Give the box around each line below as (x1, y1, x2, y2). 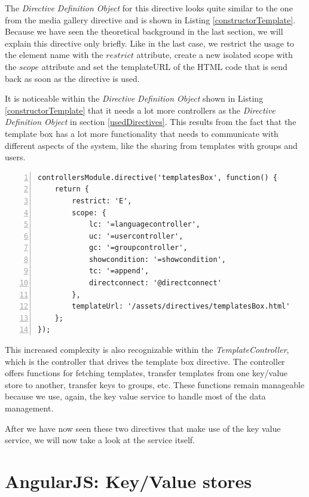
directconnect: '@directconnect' (88, 279, 222, 288)
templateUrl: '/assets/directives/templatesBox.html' (72, 302, 290, 311)
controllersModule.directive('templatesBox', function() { (38, 173, 277, 182)
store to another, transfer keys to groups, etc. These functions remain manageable (5, 378, 305, 391)
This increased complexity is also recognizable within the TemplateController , (5, 343, 289, 356)
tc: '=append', (88, 267, 149, 276)
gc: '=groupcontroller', (88, 243, 188, 252)
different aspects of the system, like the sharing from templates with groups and (5, 139, 298, 151)
